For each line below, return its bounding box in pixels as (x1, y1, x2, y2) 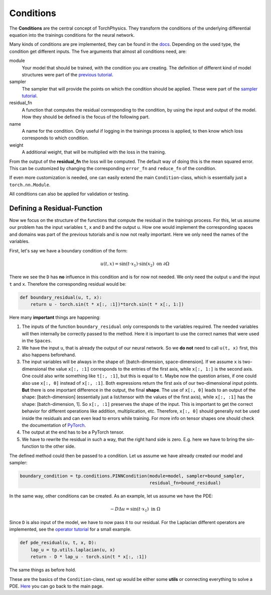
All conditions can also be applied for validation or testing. (9, 191, 129, 197)
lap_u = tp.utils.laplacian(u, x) (30, 547, 115, 553)
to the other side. (40, 443, 76, 450)
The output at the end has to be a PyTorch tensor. (22, 429, 125, 435)
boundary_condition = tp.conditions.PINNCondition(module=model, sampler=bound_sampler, (20, 473, 245, 479)
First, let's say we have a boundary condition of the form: (9, 247, 127, 253)
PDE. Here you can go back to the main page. (9, 583, 104, 589)
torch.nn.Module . (9, 182, 51, 188)
